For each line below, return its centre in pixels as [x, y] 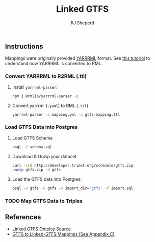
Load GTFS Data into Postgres [41, 127]
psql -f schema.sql [32, 147]
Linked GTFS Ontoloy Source [41, 229]
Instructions [24, 46]
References [23, 217]
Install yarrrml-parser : [35, 87]
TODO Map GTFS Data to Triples [44, 201]
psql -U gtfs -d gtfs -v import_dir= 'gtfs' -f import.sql [73, 188]
